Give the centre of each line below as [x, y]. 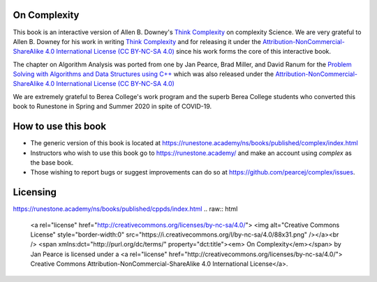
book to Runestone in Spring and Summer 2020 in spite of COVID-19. [112, 106]
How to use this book [60, 127]
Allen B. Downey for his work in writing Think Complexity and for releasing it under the [137, 41]
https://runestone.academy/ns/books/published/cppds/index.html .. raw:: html [125, 209]
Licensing [35, 192]
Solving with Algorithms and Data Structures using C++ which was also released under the [143, 74]
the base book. [52, 162]
